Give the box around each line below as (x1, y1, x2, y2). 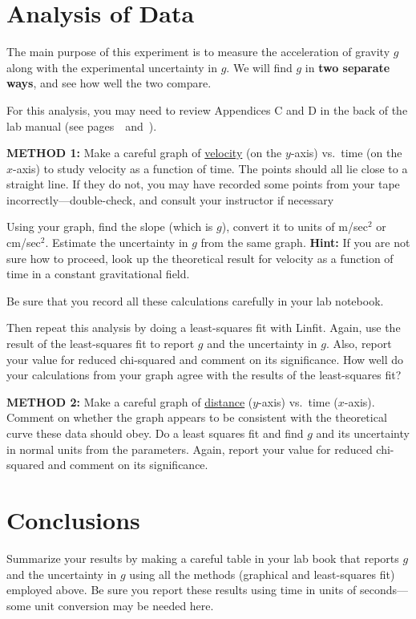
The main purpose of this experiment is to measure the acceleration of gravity (6, 43, 390, 60)
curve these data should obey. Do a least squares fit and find (6, 425, 304, 441)
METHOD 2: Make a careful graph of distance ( (6, 393, 253, 410)
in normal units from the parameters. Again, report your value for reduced (6, 440, 373, 457)
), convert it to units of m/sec (221, 218, 368, 235)
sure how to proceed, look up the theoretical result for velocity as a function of (6, 249, 394, 266)
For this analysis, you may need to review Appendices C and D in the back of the (6, 101, 408, 118)
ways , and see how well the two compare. (6, 75, 212, 91)
